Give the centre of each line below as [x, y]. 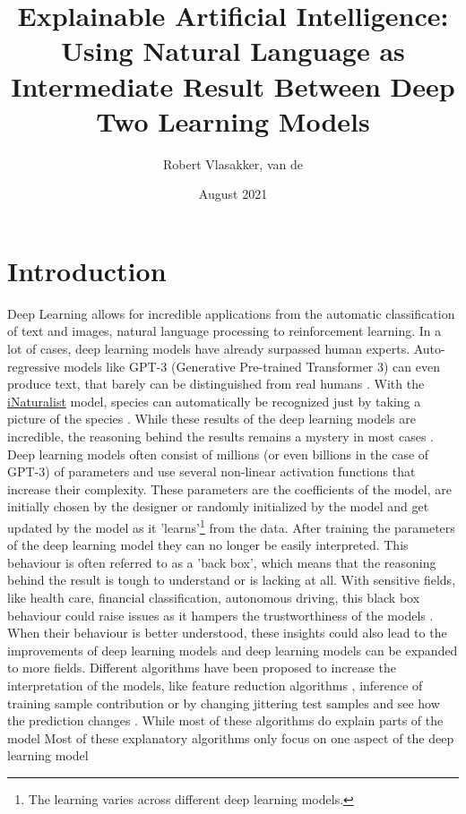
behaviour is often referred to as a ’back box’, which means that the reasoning [222, 562]
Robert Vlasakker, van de [233, 163]
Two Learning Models [233, 120]
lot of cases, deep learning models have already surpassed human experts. [209, 348]
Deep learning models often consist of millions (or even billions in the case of [218, 454]
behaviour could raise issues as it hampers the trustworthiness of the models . [220, 615]
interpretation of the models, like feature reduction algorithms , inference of [215, 685]
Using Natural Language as [233, 51]
